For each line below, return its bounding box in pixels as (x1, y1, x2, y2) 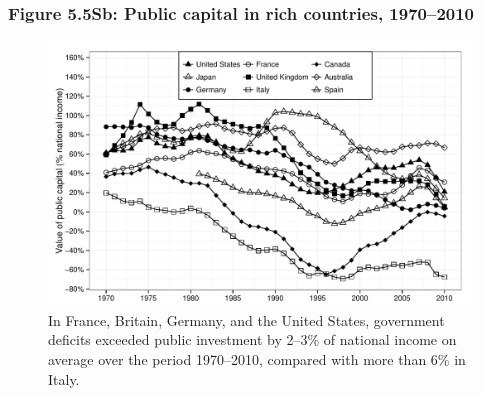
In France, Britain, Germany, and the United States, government (48, 309, 445, 330)
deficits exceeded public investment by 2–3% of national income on (48, 329, 457, 350)
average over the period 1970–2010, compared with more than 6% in (48, 349, 466, 369)
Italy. (48, 368, 80, 389)
